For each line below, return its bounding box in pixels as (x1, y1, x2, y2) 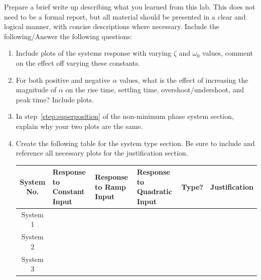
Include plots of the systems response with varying (16, 48, 172, 58)
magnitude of (16, 84, 57, 95)
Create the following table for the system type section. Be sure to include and (16, 137, 255, 148)
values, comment (202, 48, 253, 58)
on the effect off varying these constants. (16, 57, 140, 68)
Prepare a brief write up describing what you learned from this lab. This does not (4, 2, 255, 12)
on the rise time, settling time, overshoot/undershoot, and (65, 84, 244, 95)
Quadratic (137, 186, 172, 197)
